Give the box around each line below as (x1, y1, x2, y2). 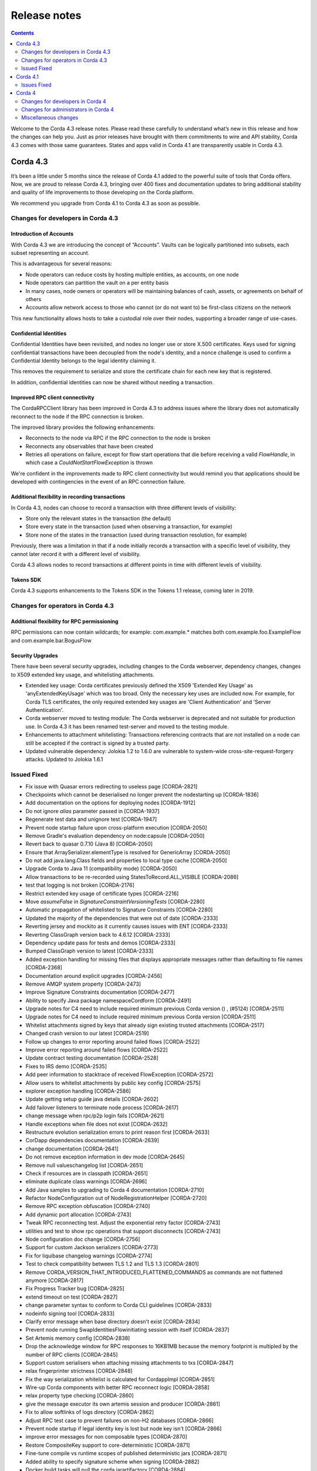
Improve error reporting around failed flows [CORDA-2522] (25, 1046, 168, 1053)
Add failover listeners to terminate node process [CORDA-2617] (25, 1104, 179, 1111)
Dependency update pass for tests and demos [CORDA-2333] (25, 939, 176, 946)
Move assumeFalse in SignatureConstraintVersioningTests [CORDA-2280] (25, 898, 205, 906)
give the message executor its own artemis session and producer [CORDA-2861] (25, 1400, 220, 1407)
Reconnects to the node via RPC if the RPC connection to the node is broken (25, 434, 211, 441)
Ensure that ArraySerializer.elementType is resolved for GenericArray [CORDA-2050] (25, 848, 231, 856)
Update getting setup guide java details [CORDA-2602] (25, 1096, 158, 1103)
